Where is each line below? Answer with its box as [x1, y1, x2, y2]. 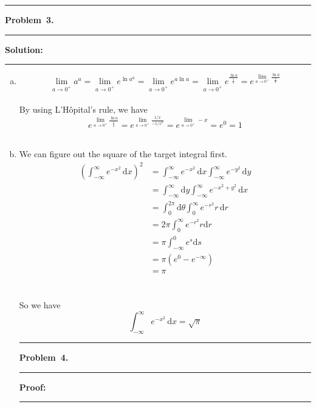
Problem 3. [5, 13, 54, 26]
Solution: [5, 43, 43, 55]
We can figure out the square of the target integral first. [19, 147, 227, 160]
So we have [19, 299, 61, 311]
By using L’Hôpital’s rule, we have [19, 102, 148, 115]
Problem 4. [19, 351, 69, 364]
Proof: [19, 380, 46, 393]
